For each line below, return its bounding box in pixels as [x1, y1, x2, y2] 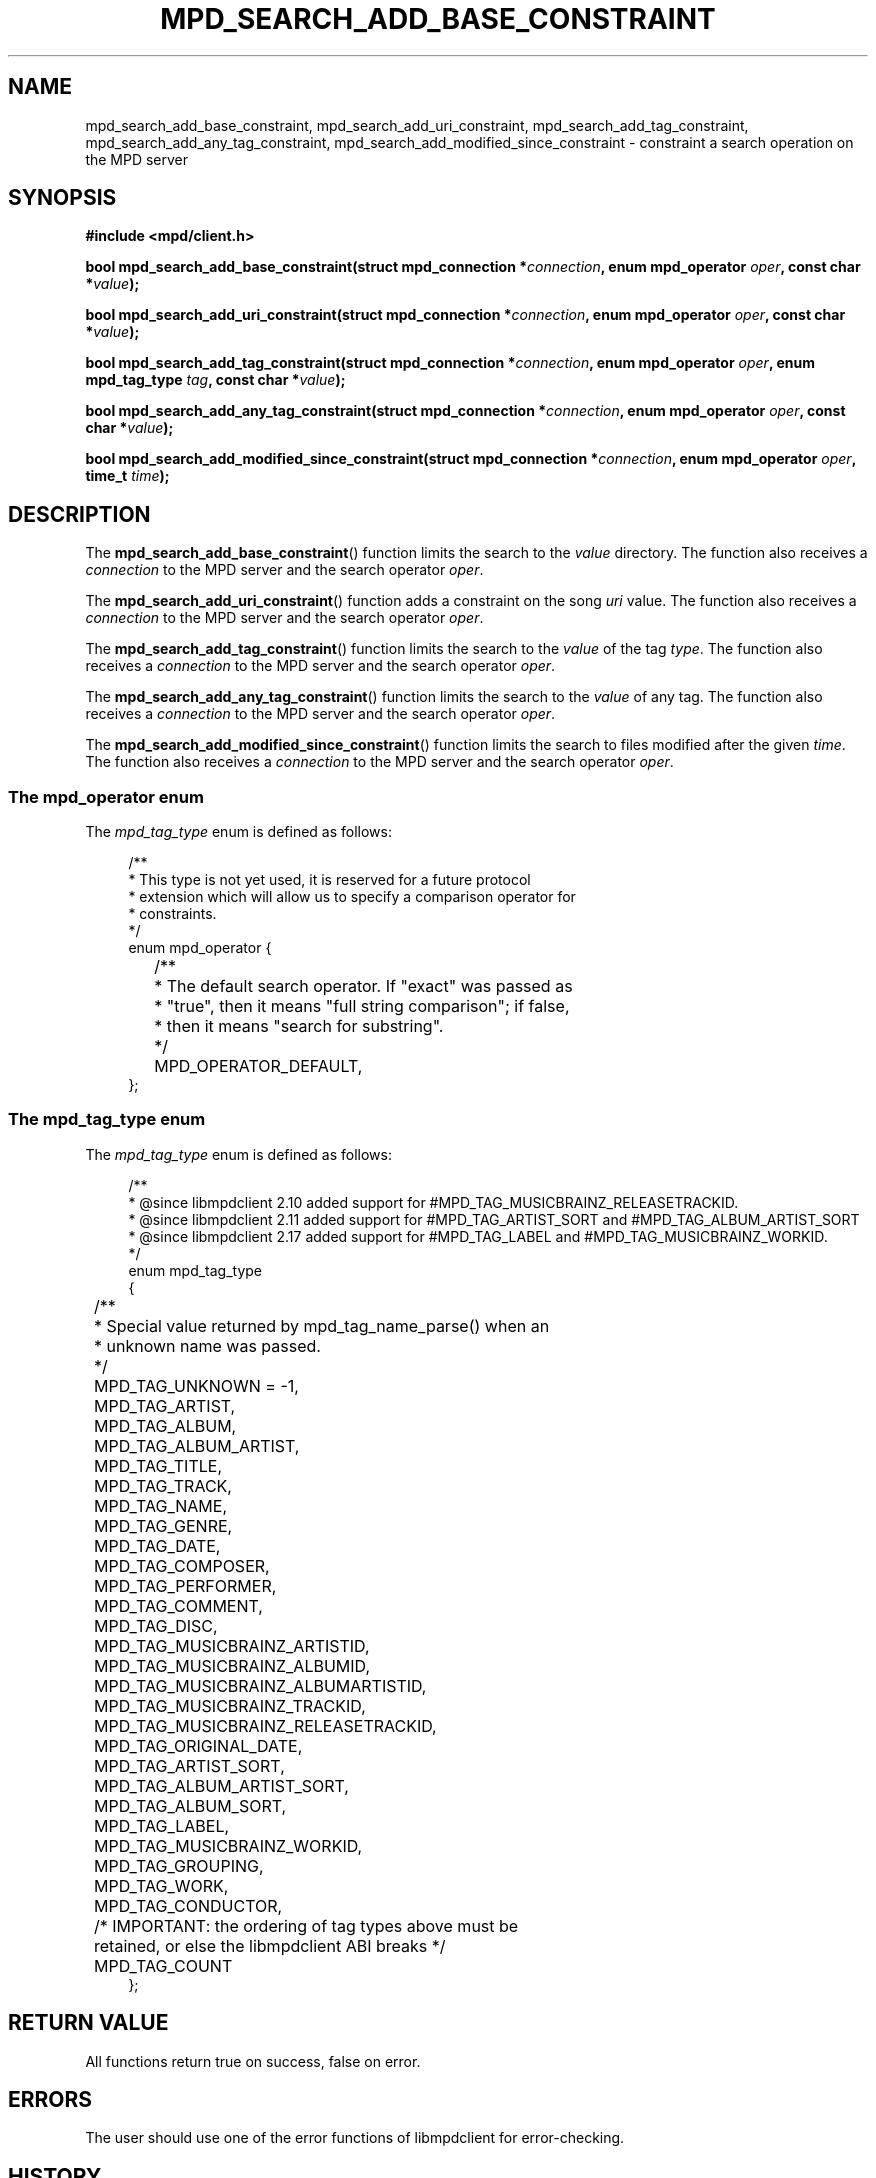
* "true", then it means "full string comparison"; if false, [154, 996, 570, 1017]
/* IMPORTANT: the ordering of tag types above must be [94, 1915, 519, 1936]
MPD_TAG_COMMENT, [94, 1595, 263, 1616]
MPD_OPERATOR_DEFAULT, [154, 1056, 363, 1077]
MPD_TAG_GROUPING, [94, 1855, 264, 1876]
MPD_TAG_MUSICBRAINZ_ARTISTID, [94, 1635, 370, 1656]
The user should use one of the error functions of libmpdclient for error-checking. [85, 2129, 625, 2147]
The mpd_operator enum [8, 786, 204, 807]
